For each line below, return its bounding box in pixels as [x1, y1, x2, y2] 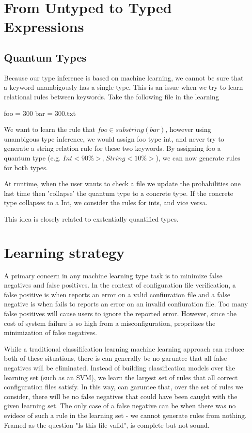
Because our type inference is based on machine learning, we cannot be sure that [4, 72, 244, 82]
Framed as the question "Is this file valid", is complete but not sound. [4, 419, 210, 430]
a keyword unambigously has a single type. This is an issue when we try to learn [4, 82, 243, 92]
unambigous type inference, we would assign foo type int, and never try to [4, 133, 224, 144]
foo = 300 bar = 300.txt [4, 108, 76, 118]
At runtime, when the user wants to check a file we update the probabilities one [4, 178, 241, 189]
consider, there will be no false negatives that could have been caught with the [4, 391, 237, 401]
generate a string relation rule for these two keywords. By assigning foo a [4, 143, 221, 153]
